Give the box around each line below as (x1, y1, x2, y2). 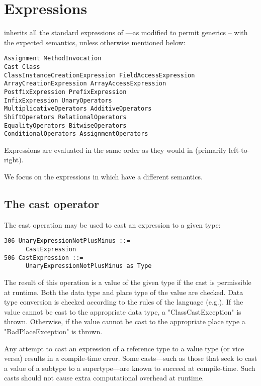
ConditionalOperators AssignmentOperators (4, 130, 148, 138)
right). (4, 154, 24, 165)
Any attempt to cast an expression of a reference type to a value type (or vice (4, 343, 244, 353)
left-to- (228, 144, 250, 155)
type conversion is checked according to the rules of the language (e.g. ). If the (4, 297, 243, 307)
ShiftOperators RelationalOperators (4, 113, 127, 121)
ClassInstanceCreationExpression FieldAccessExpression (4, 71, 195, 79)
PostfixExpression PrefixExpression (4, 88, 127, 95)
